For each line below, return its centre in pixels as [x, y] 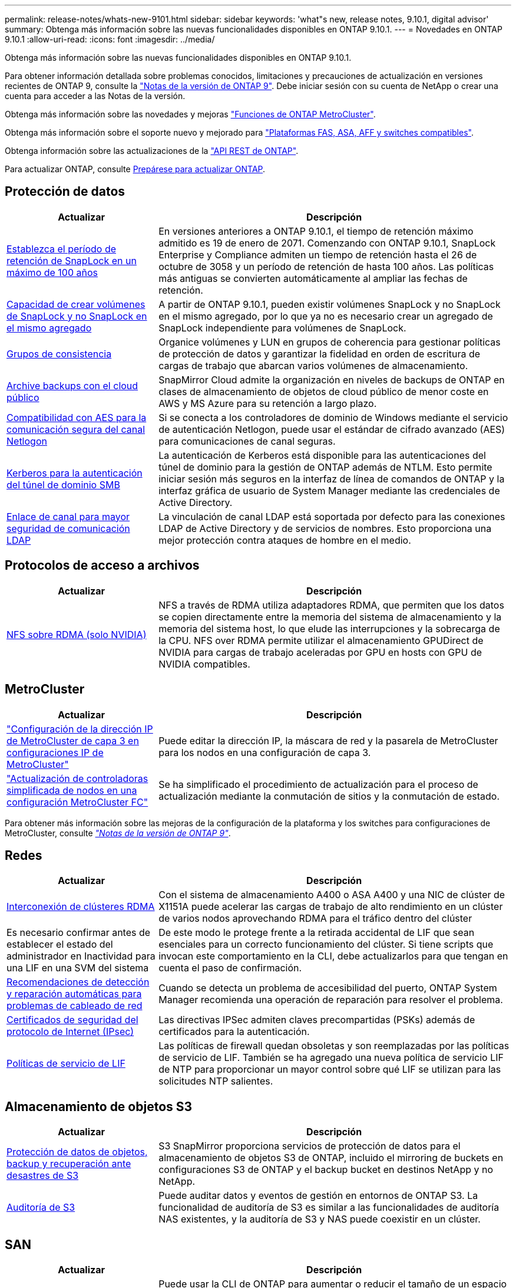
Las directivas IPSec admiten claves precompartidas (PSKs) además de [317, 1020]
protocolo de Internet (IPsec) [70, 1032]
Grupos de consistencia [59, 354]
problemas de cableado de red [75, 1006]
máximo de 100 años [52, 272]
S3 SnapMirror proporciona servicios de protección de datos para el [310, 1146]
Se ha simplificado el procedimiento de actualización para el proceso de [318, 784]
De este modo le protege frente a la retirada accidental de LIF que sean [317, 933]
